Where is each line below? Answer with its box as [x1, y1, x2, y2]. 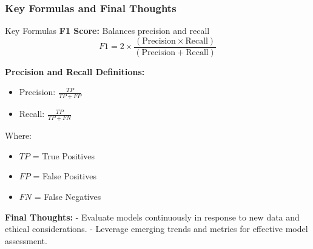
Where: [5, 129, 32, 142]
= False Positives [33, 170, 96, 182]
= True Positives [32, 149, 95, 162]
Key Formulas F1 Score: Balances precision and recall [5, 24, 210, 37]
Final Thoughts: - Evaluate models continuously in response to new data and [5, 210, 300, 223]
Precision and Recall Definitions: [5, 65, 145, 78]
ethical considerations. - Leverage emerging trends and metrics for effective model [5, 222, 308, 235]
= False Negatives [34, 190, 101, 202]
